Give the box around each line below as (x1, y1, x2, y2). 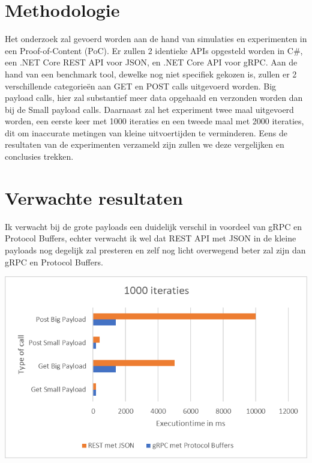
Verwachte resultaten (5, 185, 183, 210)
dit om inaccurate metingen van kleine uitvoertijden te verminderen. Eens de (5, 126, 287, 139)
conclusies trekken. (5, 150, 74, 163)
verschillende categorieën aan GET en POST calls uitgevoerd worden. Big (5, 79, 277, 92)
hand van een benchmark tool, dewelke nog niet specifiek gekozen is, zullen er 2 (5, 67, 297, 80)
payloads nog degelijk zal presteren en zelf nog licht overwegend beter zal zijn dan (5, 243, 306, 256)
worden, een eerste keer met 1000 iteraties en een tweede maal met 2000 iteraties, (5, 115, 304, 127)
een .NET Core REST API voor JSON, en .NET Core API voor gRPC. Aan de (5, 56, 298, 68)
